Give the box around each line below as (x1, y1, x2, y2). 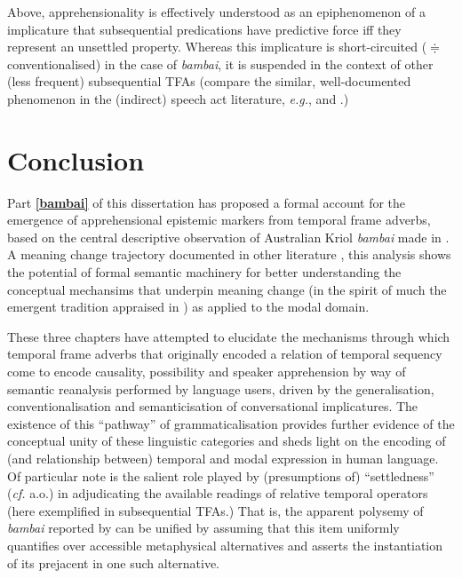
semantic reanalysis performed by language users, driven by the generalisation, (7, 379, 434, 398)
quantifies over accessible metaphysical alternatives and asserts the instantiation (7, 535, 442, 554)
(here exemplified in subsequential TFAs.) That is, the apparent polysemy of (7, 501, 424, 519)
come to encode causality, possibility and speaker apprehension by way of (7, 362, 406, 381)
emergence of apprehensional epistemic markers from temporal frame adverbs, (7, 210, 431, 229)
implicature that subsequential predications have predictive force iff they (7, 20, 402, 38)
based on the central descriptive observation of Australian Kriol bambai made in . (7, 227, 450, 246)
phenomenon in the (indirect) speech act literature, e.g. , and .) (7, 89, 349, 107)
